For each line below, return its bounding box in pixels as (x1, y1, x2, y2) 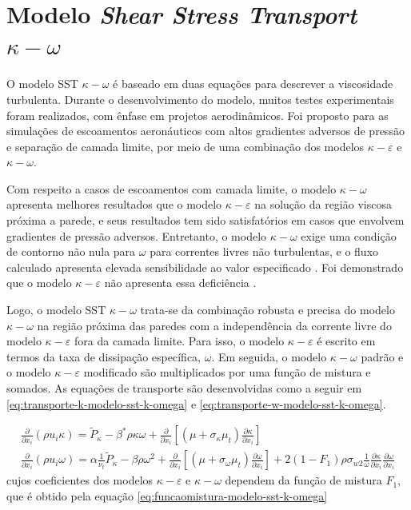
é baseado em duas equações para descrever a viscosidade (113, 75, 393, 92)
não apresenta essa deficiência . (104, 274, 257, 291)
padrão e (361, 348, 404, 365)
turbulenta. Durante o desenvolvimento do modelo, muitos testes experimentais (6, 90, 394, 107)
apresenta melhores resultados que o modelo (6, 196, 222, 213)
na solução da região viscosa (254, 196, 392, 213)
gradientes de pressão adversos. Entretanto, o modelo (6, 227, 267, 244)
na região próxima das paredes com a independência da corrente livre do (37, 317, 392, 333)
